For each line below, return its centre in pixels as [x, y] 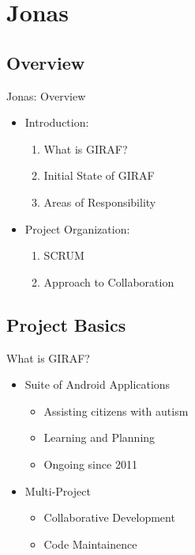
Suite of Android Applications [97, 384]
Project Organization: [77, 228]
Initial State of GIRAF [99, 175]
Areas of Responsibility [100, 201]
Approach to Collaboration [109, 281]
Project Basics [66, 324]
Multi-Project [58, 490]
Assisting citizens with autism [116, 411]
